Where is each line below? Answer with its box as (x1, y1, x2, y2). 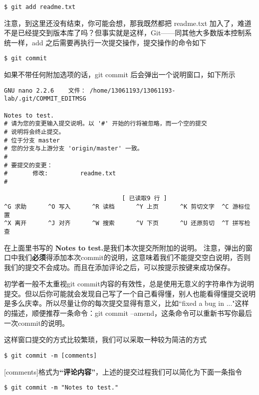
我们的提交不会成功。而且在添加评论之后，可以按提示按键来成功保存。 (4, 262, 235, 272)
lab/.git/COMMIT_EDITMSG (4, 95, 86, 103)
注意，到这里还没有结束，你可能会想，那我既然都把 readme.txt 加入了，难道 (4, 17, 252, 28)
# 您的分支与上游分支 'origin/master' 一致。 (4, 145, 143, 152)
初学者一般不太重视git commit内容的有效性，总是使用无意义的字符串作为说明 (4, 278, 254, 289)
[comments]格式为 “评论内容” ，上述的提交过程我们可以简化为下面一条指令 (4, 366, 242, 377)
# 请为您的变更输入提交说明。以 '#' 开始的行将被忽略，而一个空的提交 (4, 120, 207, 128)
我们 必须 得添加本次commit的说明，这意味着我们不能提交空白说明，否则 (17, 252, 251, 263)
